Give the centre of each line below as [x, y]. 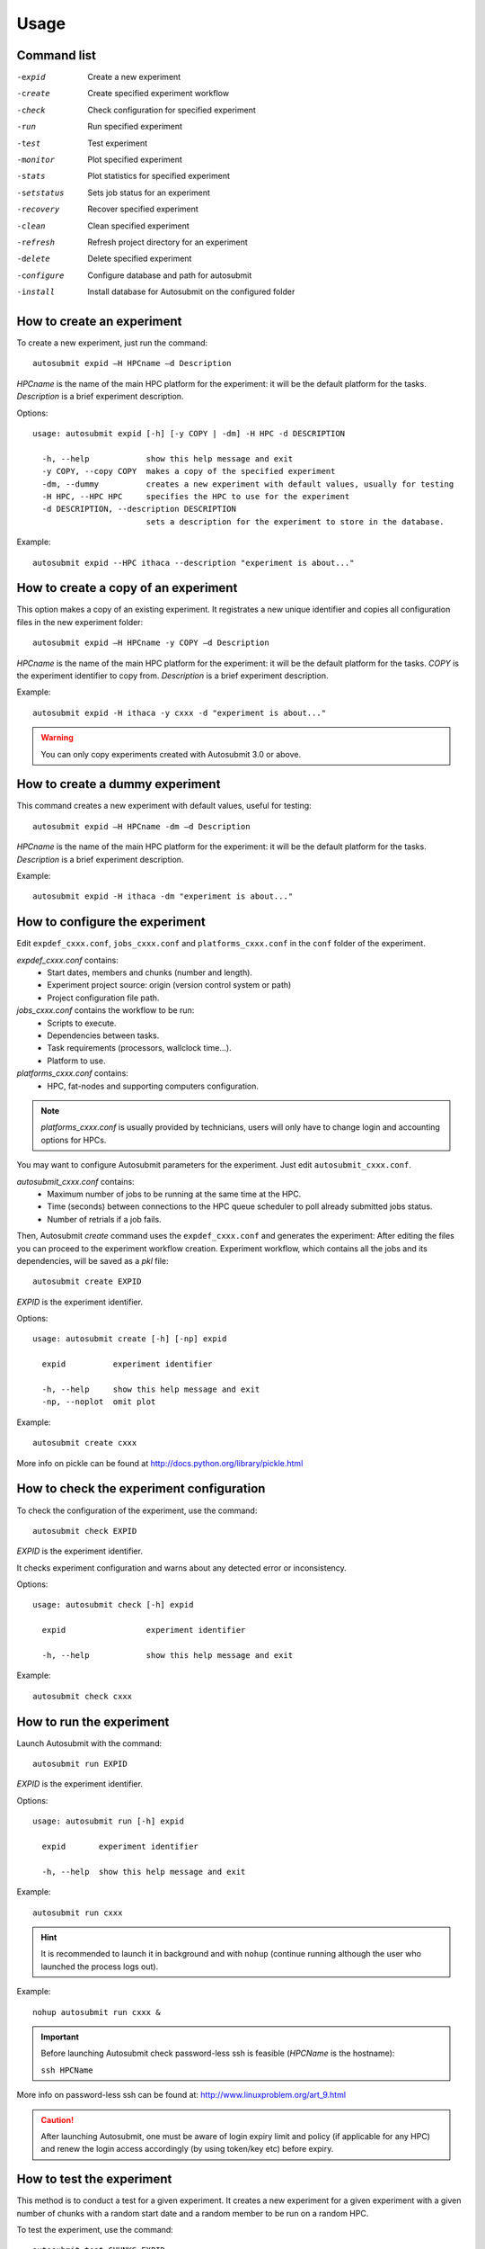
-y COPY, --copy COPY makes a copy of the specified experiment [189, 471]
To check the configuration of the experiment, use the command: [137, 1510]
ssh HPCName [67, 2070]
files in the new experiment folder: [80, 622]
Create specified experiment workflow [158, 94]
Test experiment [118, 143]
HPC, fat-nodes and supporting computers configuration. [153, 1086]
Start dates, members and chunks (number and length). [150, 972]
